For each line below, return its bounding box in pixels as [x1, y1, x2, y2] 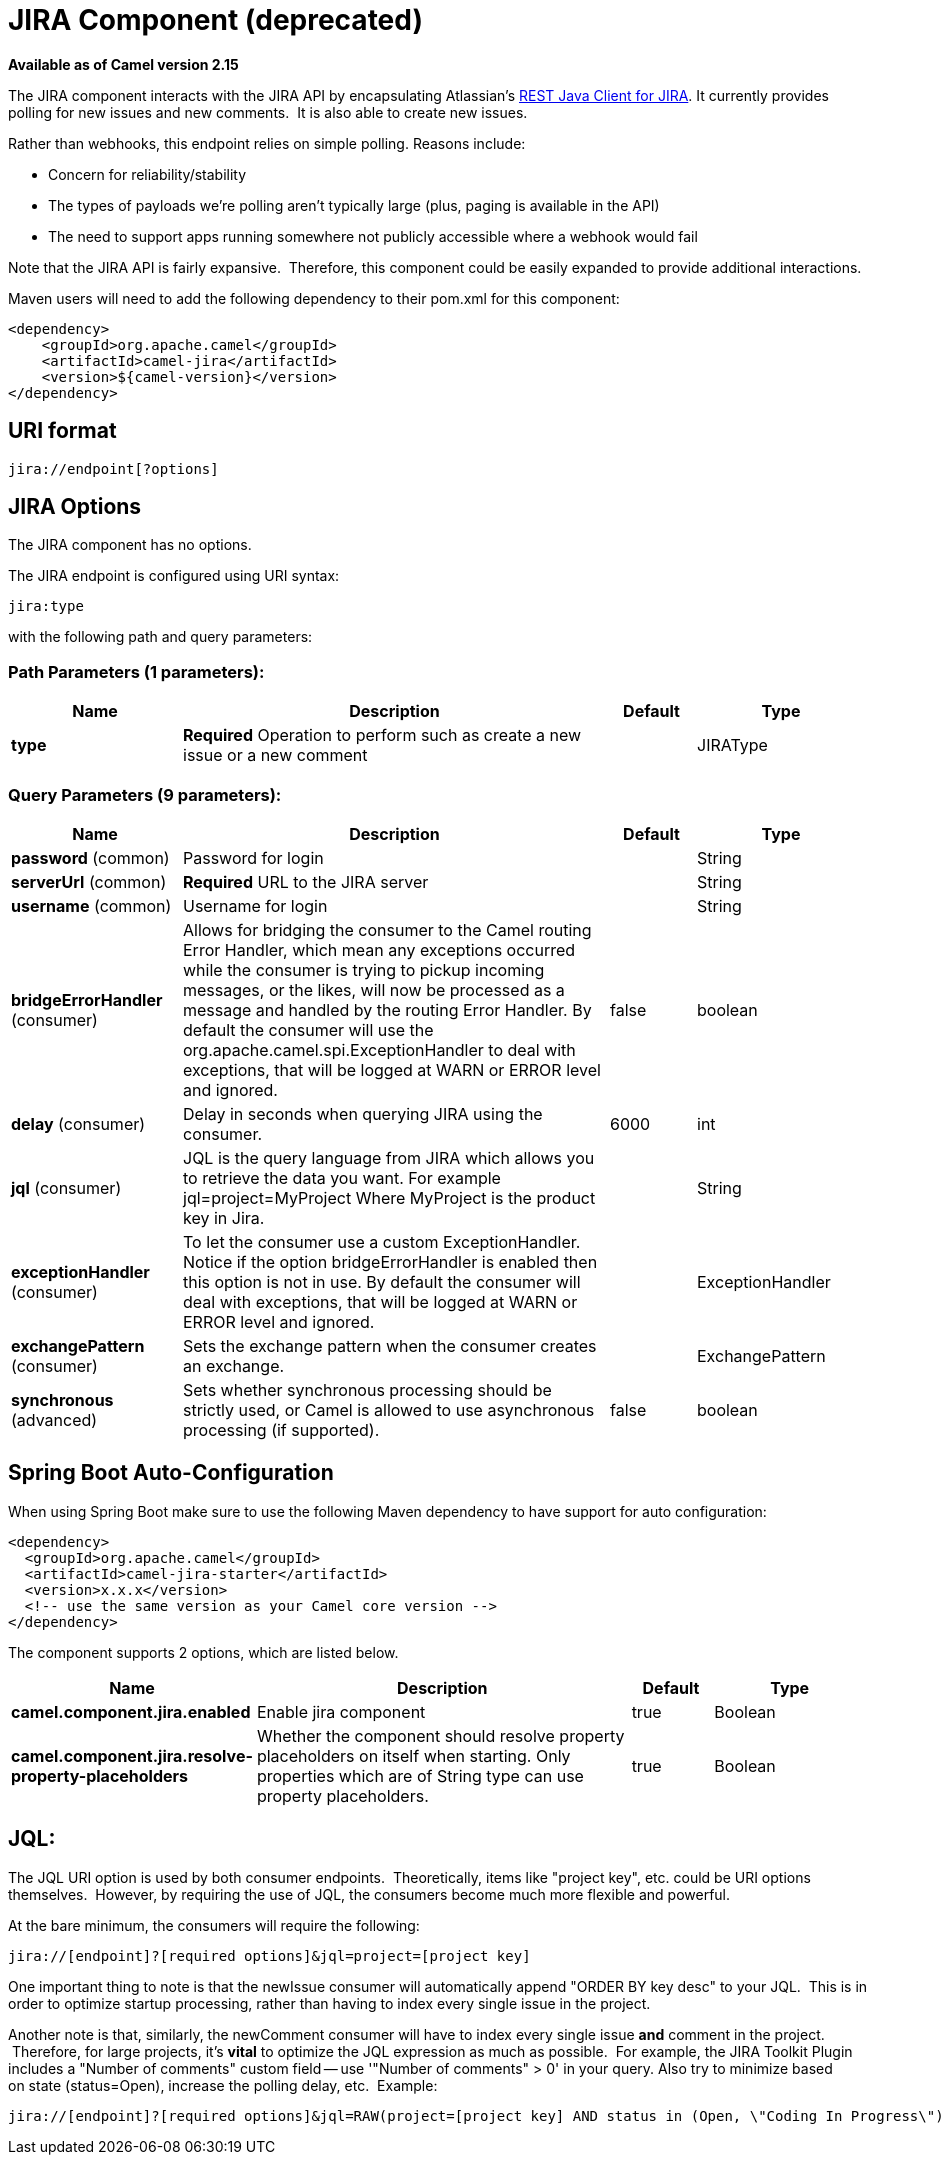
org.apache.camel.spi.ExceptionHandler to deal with [183, 1039, 576, 1060]
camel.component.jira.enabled [11, 1701, 251, 1722]
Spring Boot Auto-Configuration [8, 1460, 334, 1486]
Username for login [183, 895, 328, 916]
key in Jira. [183, 1207, 265, 1228]
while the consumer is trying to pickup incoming [183, 959, 545, 980]
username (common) [11, 895, 172, 916]
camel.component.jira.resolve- [11, 1745, 253, 1766]
